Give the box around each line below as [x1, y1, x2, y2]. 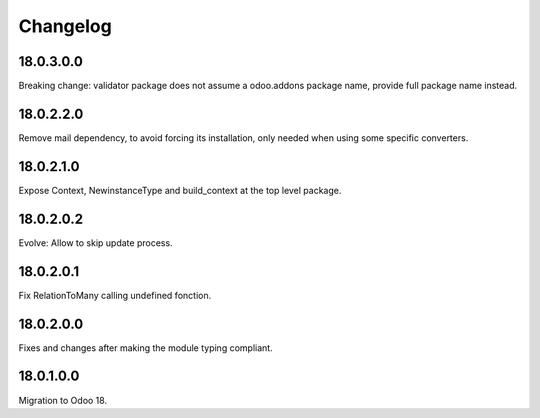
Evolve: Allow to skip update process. [18, 236, 174, 249]
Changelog [18, 15, 112, 37]
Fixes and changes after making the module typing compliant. [18, 341, 274, 354]
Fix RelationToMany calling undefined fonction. [18, 289, 212, 301]
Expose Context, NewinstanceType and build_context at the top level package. [18, 184, 342, 196]
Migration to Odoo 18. [18, 394, 108, 406]
